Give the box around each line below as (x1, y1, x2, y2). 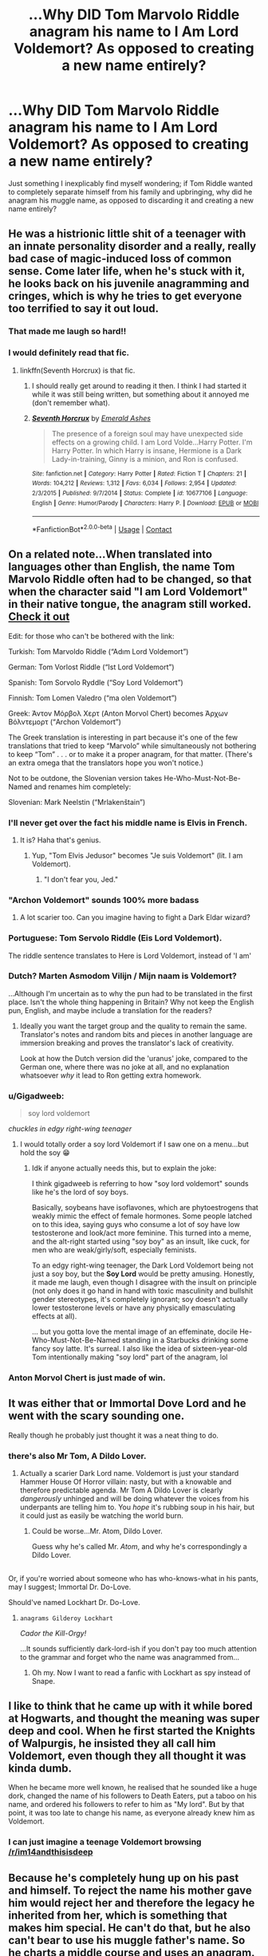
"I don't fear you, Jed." (43, 874, 119, 884)
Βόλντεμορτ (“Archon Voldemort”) (8, 716, 121, 727)
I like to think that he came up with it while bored (8, 1699, 253, 1713)
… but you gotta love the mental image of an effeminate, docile (31, 1327, 238, 1337)
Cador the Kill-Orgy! (19, 1628, 87, 1638)
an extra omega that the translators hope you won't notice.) (8, 758, 204, 767)
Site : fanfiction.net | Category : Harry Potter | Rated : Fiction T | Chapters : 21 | (31, 469, 247, 478)
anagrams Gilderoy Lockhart (19, 1614, 113, 1623)
